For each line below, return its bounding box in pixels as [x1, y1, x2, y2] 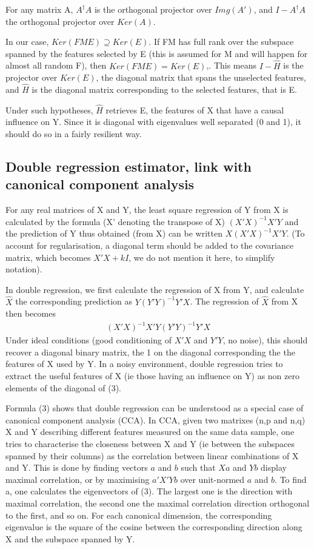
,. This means [206, 59, 257, 72]
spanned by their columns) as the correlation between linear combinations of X [5, 449, 299, 462]
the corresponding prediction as [15, 295, 133, 308]
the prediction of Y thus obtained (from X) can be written [5, 227, 222, 240]
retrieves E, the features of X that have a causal [105, 103, 284, 116]
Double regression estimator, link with [5, 157, 252, 175]
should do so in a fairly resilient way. [5, 127, 142, 140]
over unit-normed [180, 473, 245, 485]
